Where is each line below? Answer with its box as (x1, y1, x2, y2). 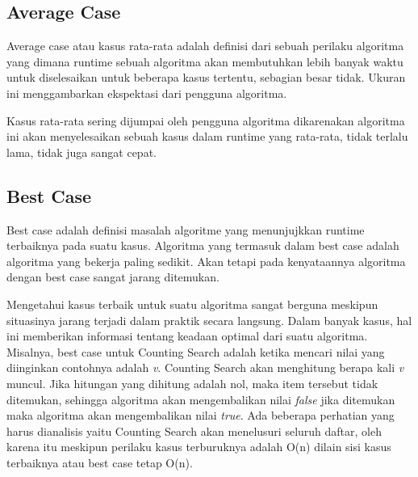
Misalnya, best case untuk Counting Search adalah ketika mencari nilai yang (6, 343, 385, 360)
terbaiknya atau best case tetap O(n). (6, 454, 193, 471)
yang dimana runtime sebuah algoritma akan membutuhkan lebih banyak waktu (6, 53, 403, 70)
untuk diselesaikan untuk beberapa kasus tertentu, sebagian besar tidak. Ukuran (6, 69, 406, 86)
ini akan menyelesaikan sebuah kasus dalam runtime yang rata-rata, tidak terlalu (6, 128, 408, 145)
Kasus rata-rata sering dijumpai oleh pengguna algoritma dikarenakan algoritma (6, 112, 405, 129)
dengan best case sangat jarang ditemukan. (6, 268, 219, 285)
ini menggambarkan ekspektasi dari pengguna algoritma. (6, 84, 287, 101)
